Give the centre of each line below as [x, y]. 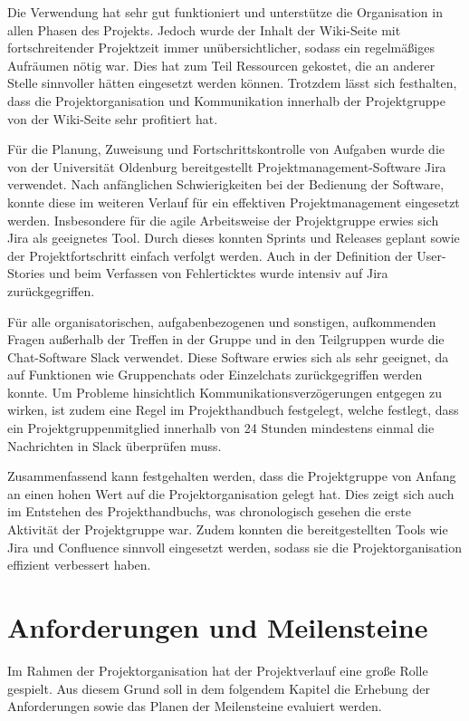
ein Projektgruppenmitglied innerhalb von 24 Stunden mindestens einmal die [221, 428]
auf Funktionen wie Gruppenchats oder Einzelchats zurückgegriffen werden [215, 375]
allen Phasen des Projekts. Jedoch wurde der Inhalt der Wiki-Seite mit [204, 29]
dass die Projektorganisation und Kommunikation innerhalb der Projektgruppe [226, 100]
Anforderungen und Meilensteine [218, 627]
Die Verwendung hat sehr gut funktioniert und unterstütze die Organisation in [225, 12]
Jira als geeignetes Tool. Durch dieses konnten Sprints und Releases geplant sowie [234, 238]
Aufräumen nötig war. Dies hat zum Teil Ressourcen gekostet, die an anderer [221, 65]
